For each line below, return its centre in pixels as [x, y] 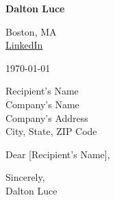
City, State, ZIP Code [51, 131]
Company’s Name [42, 104]
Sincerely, [25, 177]
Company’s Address [47, 117]
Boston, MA [31, 31]
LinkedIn [24, 45]
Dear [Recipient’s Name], [58, 154]
